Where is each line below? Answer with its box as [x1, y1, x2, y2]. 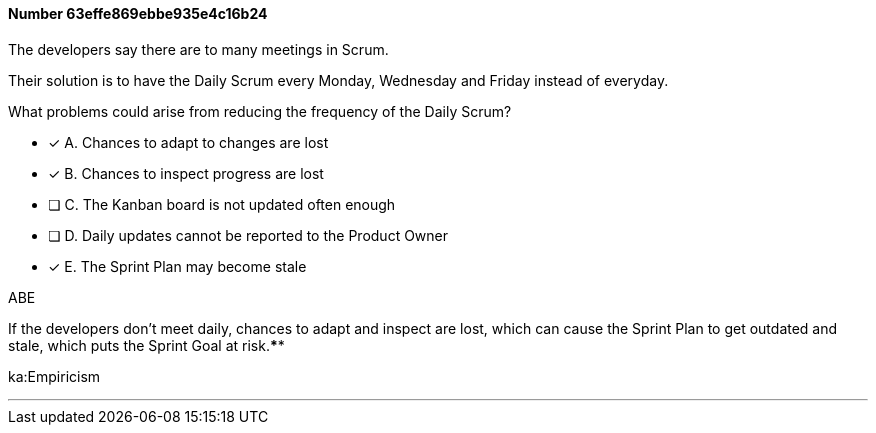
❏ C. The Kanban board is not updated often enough [48, 195, 396, 213]
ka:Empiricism [8, 367, 101, 385]
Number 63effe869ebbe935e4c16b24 [8, 5, 268, 22]
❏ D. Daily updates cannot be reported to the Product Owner [48, 226, 449, 244]
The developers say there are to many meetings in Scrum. [8, 40, 389, 58]
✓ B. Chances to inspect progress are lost [48, 164, 324, 182]
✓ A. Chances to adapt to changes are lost [48, 133, 329, 151]
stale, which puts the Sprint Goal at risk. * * [8, 336, 285, 354]
